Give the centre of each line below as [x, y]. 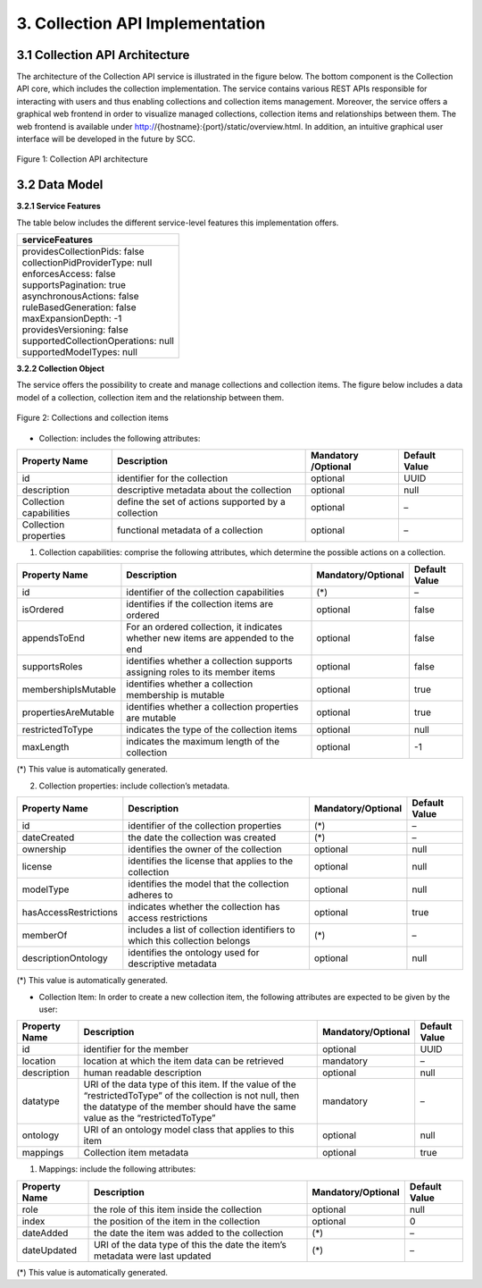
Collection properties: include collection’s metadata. [134, 786]
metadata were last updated [153, 1256]
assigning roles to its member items [201, 672]
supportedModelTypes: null [80, 352]
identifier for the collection [172, 478]
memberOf [45, 936]
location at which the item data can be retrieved [184, 1061]
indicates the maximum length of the [203, 742]
